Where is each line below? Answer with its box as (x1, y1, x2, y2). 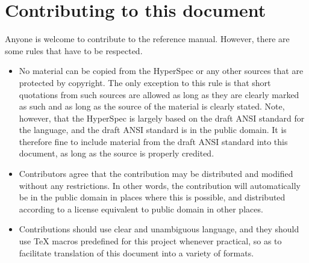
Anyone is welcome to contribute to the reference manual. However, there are (5, 32, 290, 45)
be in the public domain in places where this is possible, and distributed (19, 191, 286, 203)
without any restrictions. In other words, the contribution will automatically (19, 179, 301, 191)
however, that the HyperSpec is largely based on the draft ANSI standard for (19, 111, 305, 124)
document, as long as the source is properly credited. (19, 147, 214, 159)
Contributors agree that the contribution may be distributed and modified (19, 167, 293, 180)
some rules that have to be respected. (5, 44, 143, 57)
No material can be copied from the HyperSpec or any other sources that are (19, 64, 304, 77)
